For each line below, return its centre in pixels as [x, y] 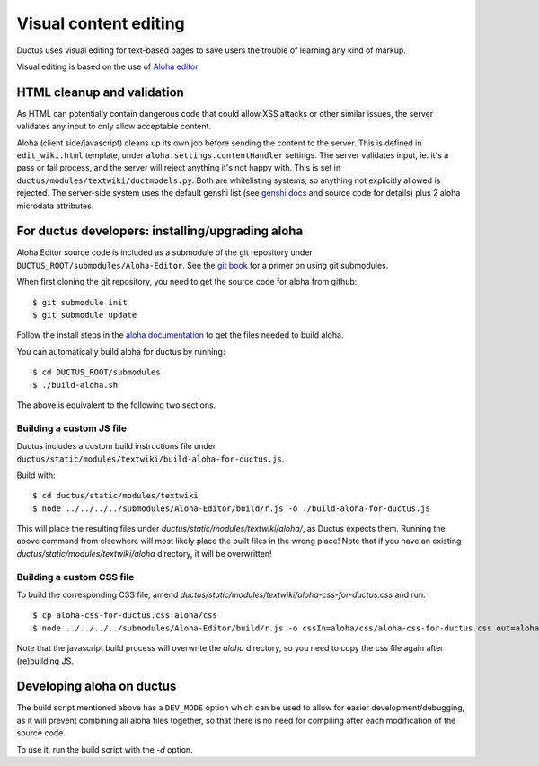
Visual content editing [101, 23]
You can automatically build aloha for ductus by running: [121, 351]
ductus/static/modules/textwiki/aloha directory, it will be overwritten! [145, 553]
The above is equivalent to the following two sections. [116, 405]
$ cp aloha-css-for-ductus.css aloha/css [125, 616]
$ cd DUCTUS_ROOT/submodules [97, 372]
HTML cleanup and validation [100, 92]
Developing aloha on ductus [97, 687]
